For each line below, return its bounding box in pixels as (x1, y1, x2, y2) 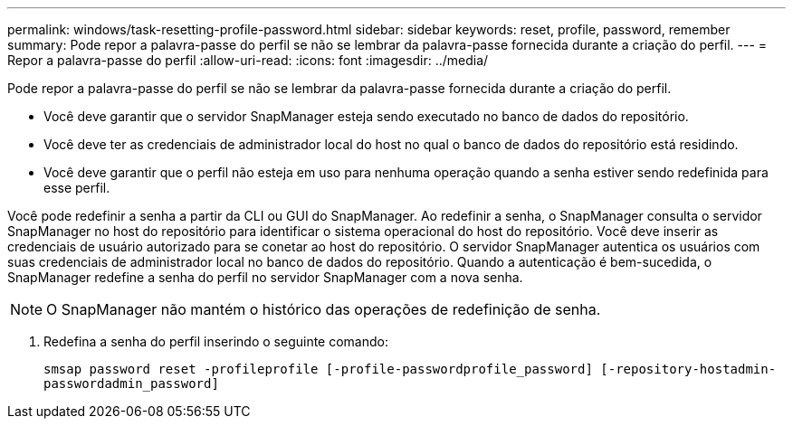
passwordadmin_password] (43, 376, 219, 391)
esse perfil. (43, 180, 110, 195)
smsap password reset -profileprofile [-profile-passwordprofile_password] (43, 362, 593, 376)
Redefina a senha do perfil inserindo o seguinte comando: (43, 334, 389, 349)
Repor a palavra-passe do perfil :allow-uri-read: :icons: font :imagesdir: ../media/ (7, 52, 489, 68)
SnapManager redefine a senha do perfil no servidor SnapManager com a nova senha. (7, 270, 523, 285)
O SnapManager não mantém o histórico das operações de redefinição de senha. (46, 300, 601, 318)
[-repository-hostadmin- (600, 362, 777, 376)
